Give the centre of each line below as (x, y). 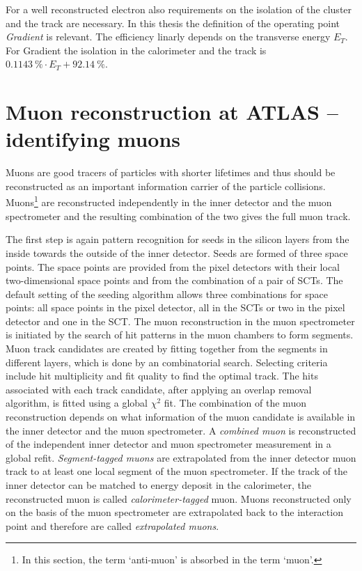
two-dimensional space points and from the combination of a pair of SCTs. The (174, 280)
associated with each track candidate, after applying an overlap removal (159, 389)
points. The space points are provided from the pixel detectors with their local (173, 266)
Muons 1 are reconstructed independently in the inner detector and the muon (169, 201)
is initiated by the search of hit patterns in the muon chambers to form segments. (180, 335)
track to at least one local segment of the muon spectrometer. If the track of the (177, 471)
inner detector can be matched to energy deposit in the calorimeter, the (158, 485)
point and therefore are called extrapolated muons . (112, 525)
